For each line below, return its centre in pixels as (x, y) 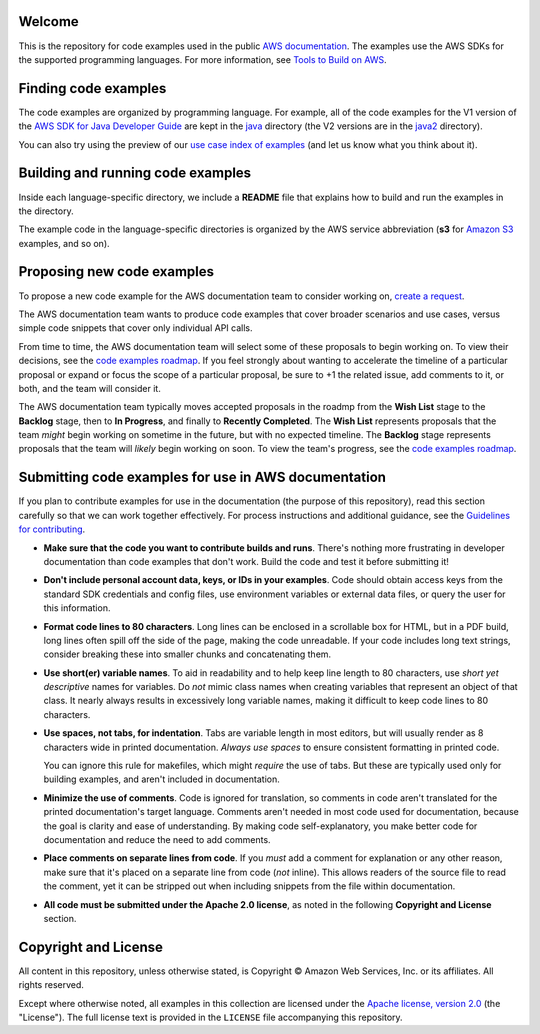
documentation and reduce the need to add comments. (157, 839)
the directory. (46, 211)
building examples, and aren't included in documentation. (161, 779)
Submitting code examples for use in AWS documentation (202, 477)
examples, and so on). (64, 243)
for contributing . (52, 529)
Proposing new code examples (116, 271)
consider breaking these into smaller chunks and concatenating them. (187, 654)
